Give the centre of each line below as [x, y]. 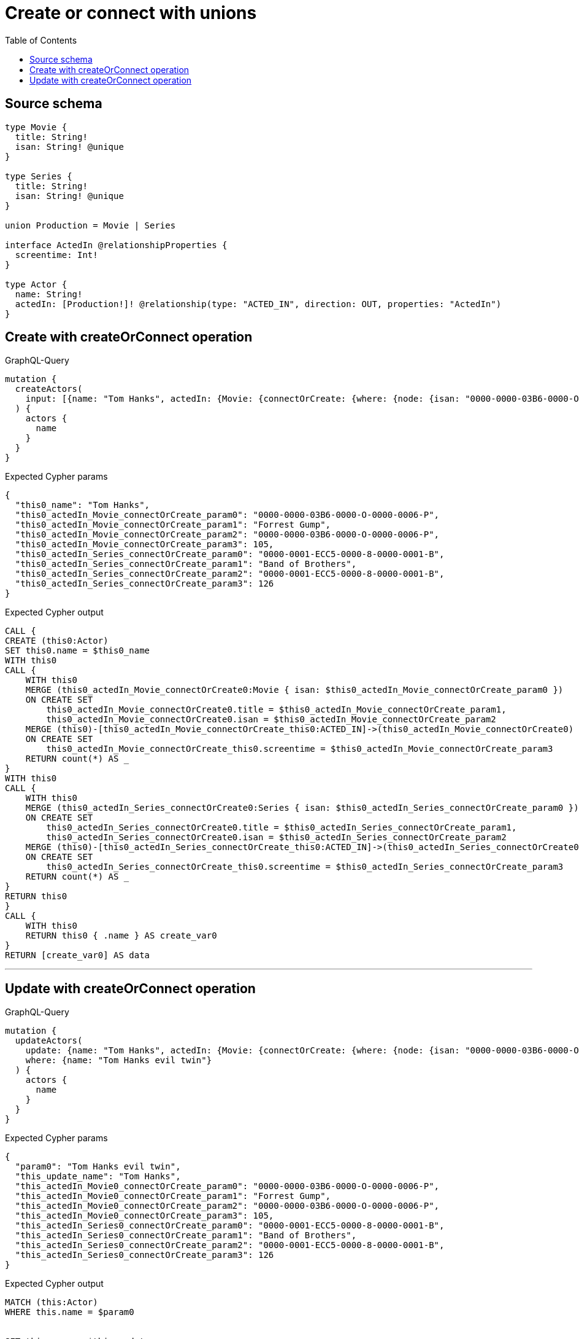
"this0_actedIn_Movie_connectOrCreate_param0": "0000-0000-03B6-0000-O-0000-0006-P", [227, 515]
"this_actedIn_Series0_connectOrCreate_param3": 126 [144, 1255]
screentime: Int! [56, 255]
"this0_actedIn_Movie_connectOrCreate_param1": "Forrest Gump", [173, 525]
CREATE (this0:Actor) [57, 641]
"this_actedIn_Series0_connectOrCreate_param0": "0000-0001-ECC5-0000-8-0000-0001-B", [230, 1226]
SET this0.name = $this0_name [78, 651]
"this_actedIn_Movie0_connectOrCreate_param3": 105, [144, 1216]
